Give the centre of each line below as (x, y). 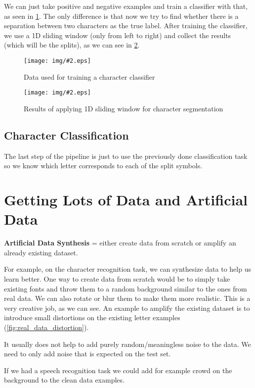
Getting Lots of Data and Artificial (126, 200)
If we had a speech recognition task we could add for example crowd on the (118, 370)
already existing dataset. (41, 252)
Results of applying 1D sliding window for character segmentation (124, 108)
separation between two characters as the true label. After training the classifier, (126, 25)
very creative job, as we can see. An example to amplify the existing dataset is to (127, 308)
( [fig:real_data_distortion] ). (46, 327)
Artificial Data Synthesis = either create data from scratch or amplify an (120, 243)
